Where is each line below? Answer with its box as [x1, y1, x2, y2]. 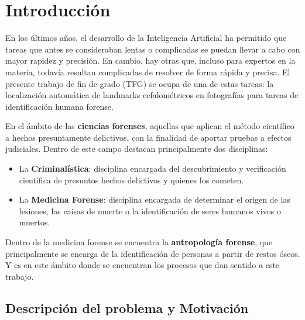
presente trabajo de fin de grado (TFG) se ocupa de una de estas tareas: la [5, 77, 274, 89]
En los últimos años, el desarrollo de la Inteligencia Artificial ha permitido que [5, 32, 287, 44]
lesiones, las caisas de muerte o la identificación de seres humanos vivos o [19, 204, 281, 217]
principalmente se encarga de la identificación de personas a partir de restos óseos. [5, 247, 300, 259]
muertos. [19, 216, 50, 228]
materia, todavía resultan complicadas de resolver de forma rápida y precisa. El [5, 65, 290, 78]
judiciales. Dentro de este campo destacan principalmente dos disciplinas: [5, 142, 268, 155]
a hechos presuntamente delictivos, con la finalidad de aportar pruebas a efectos [5, 131, 292, 143]
